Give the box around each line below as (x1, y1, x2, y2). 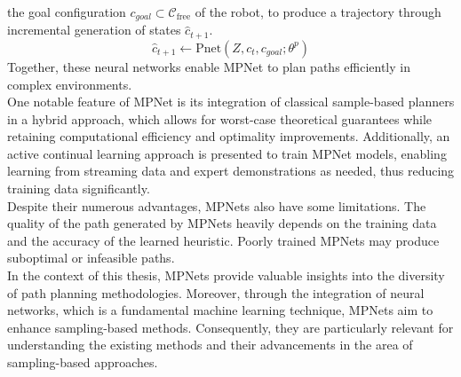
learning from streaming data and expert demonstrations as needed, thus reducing (7, 161, 455, 180)
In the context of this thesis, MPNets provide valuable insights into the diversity (7, 266, 445, 285)
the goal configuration (7, 3, 126, 20)
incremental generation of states (7, 20, 181, 39)
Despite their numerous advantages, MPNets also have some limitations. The (7, 196, 426, 215)
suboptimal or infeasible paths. (7, 248, 175, 267)
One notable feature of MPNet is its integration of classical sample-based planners (7, 92, 455, 111)
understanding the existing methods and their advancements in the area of (7, 335, 413, 354)
